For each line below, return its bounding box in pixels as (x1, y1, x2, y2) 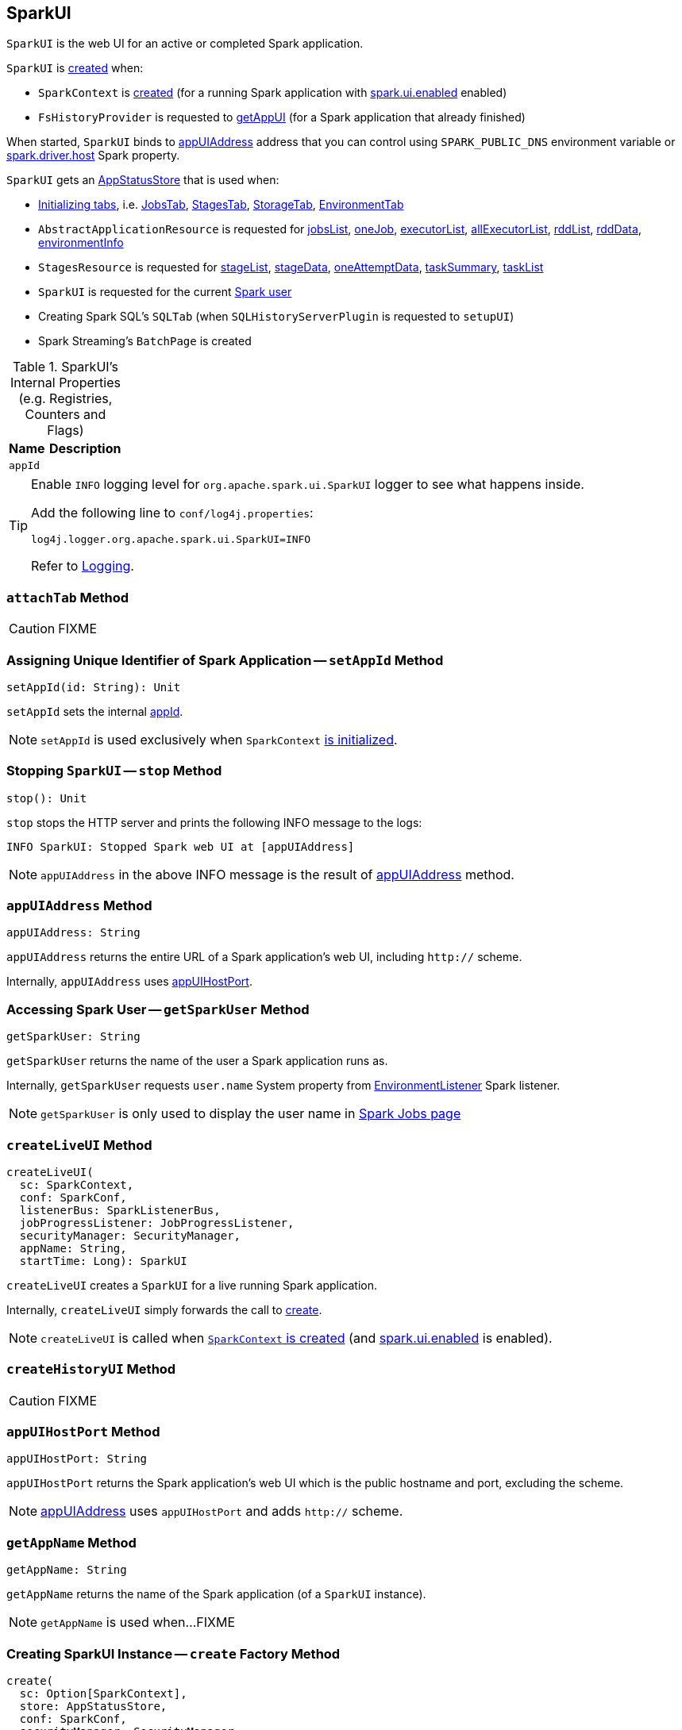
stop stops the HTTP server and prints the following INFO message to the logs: (6, 815, 422, 829)
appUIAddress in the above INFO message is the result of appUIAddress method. (40, 866, 514, 882)
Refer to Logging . (31, 558, 134, 575)
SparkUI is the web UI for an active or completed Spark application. (6, 37, 364, 51)
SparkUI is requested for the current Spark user (38, 285, 292, 299)
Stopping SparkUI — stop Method (6, 763, 222, 779)
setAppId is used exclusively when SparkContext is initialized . (40, 731, 398, 748)
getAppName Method (6, 1534, 137, 1551)
